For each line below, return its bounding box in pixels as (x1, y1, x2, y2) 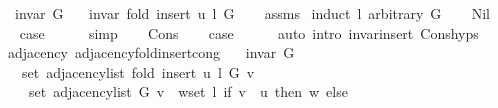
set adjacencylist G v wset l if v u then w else (28, 81, 348, 102)
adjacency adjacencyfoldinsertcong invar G (7, 42, 295, 63)
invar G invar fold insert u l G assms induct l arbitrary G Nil (14, 3, 490, 23)
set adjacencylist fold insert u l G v (21, 61, 255, 82)
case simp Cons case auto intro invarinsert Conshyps (19, 22, 479, 43)
